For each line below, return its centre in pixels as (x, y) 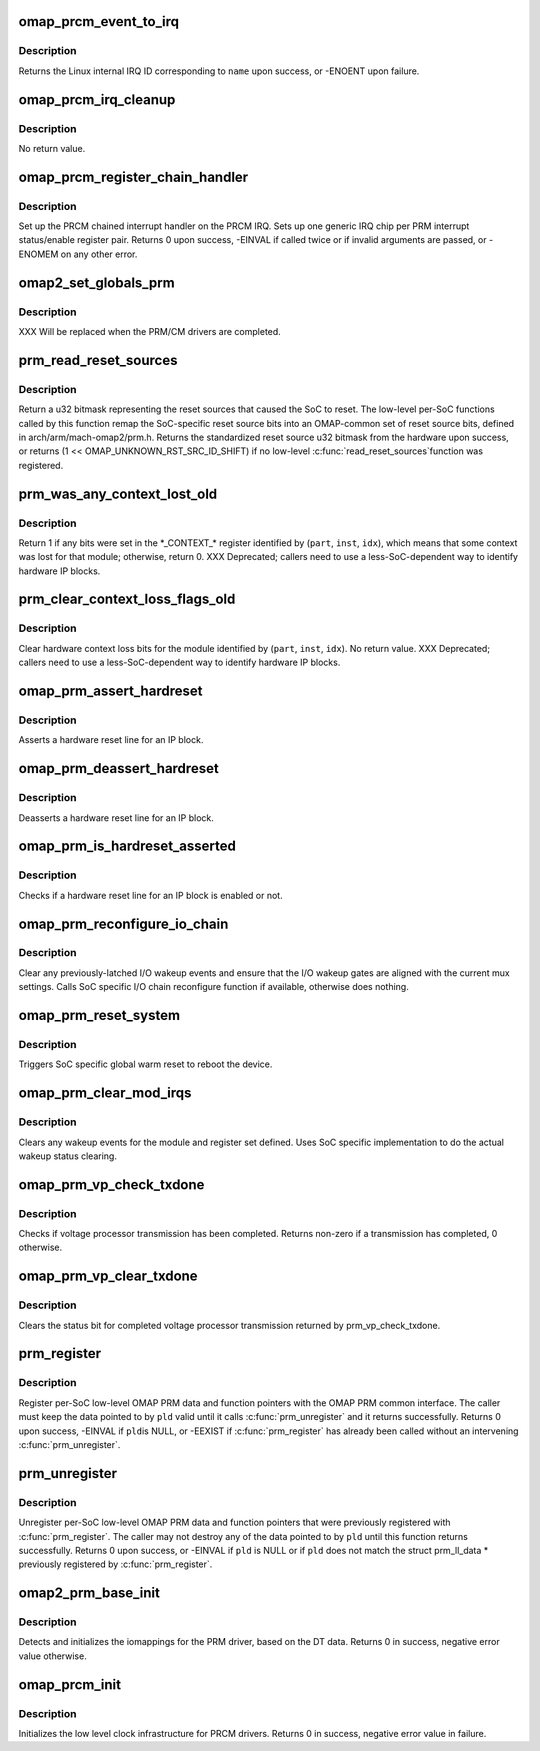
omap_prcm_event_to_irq (99, 21)
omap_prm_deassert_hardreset (118, 768)
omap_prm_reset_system (99, 1015)
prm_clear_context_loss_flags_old (127, 599)
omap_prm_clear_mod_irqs (105, 1093)
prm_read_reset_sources (98, 360)
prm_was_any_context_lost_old (118, 493)
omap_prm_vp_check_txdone (111, 1184)
